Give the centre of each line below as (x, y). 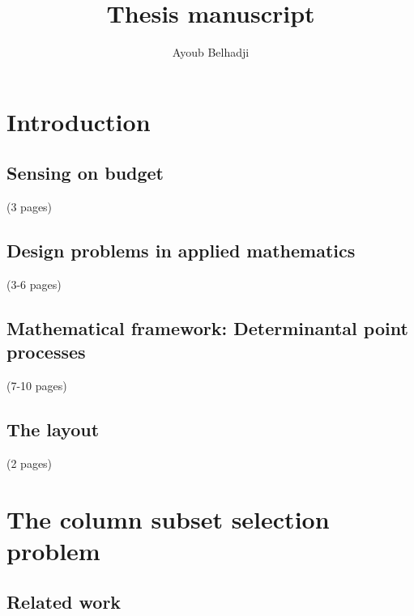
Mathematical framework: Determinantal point (207, 327)
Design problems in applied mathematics (181, 251)
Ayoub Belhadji (211, 52)
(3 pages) (30, 207)
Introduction (79, 121)
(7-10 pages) (37, 386)
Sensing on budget (85, 173)
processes (46, 352)
